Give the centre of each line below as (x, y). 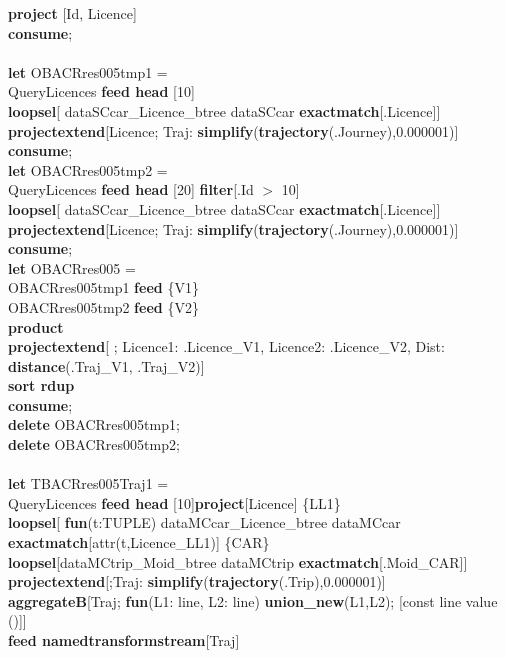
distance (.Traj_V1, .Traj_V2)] (106, 365)
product (36, 326)
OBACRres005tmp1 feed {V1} (103, 287)
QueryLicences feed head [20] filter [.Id (131, 189)
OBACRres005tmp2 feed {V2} (103, 306)
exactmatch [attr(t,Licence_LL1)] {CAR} (139, 542)
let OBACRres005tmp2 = (88, 169)
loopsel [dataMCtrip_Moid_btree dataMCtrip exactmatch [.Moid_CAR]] (238, 561)
